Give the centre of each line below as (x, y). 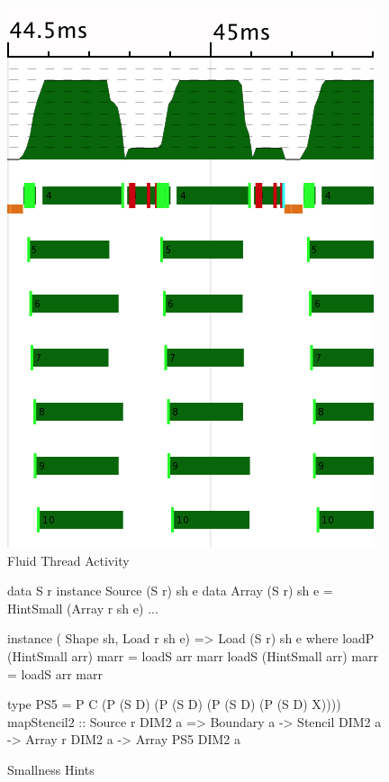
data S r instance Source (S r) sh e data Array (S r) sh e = (170, 591)
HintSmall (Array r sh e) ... (83, 608)
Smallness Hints (51, 769)
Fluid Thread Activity (68, 560)
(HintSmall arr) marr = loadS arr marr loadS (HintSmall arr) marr (193, 655)
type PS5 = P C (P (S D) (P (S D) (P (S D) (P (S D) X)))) (174, 704)
